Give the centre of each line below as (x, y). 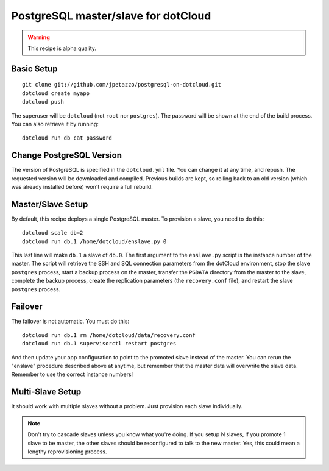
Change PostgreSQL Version (66, 155)
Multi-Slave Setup (46, 392)
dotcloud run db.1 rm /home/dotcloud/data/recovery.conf (109, 335)
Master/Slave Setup (50, 204)
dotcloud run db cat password (67, 138)
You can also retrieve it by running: (55, 124)
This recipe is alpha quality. (62, 48)
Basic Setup (34, 69)
